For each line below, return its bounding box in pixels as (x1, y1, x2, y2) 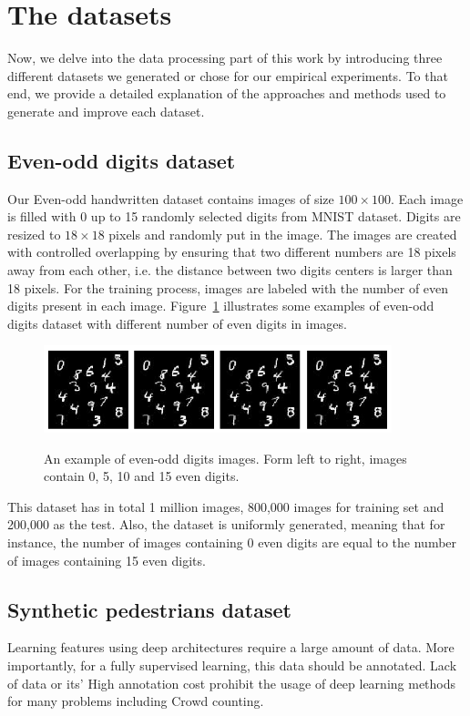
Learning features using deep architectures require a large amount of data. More (7, 638, 455, 657)
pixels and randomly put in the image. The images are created (108, 224, 457, 243)
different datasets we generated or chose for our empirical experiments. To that (7, 66, 448, 85)
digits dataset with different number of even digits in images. (7, 313, 347, 332)
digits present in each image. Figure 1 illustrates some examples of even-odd (7, 296, 434, 315)
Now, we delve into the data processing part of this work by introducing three (7, 48, 443, 67)
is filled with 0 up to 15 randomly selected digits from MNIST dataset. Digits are (7, 207, 461, 226)
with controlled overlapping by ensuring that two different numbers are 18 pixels (7, 242, 456, 261)
